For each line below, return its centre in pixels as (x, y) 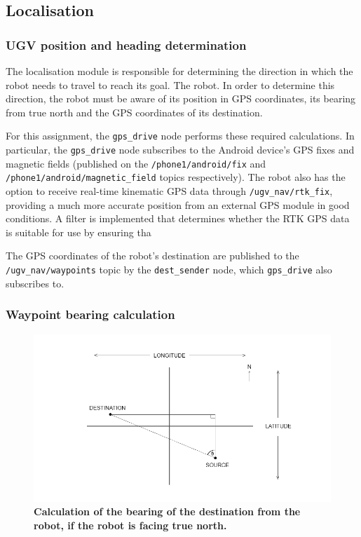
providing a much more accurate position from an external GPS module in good (178, 204)
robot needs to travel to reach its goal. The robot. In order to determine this (170, 84)
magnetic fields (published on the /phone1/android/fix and (136, 163)
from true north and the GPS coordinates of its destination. (134, 112)
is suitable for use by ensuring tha (79, 232)
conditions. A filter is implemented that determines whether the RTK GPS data (178, 218)
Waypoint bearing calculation (90, 314)
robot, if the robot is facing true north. (130, 525)
